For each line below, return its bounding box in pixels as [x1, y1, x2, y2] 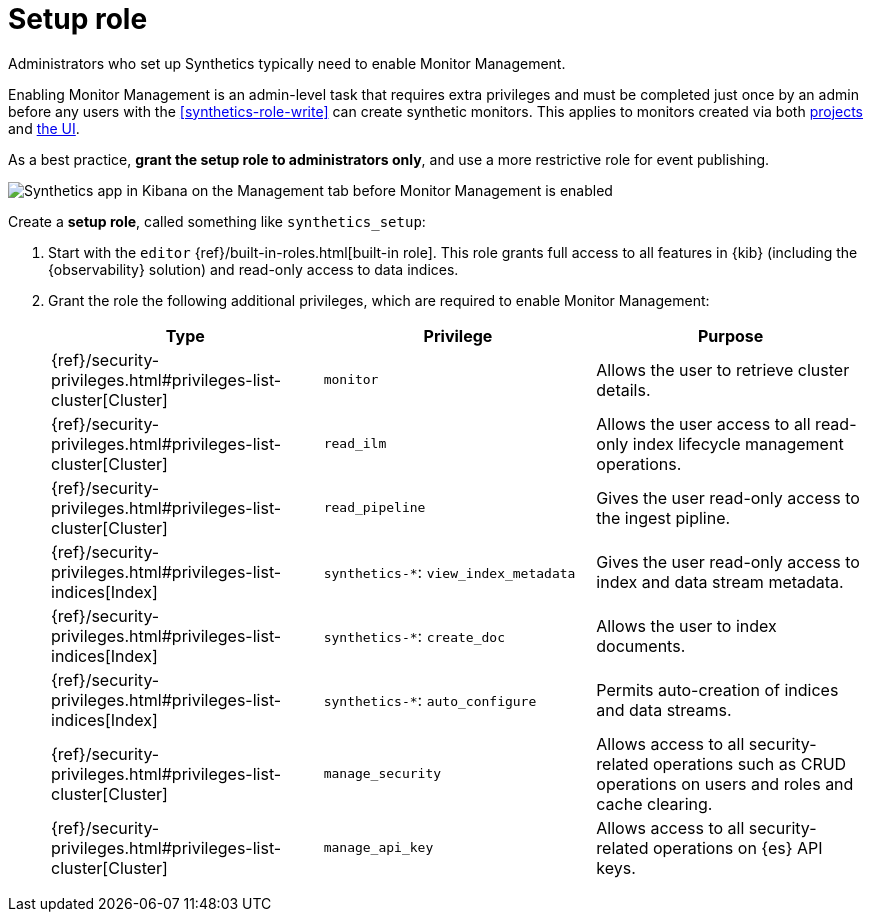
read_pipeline [323, 500, 426, 516]
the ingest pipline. [596, 507, 731, 528]
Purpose [697, 325, 764, 346]
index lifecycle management [632, 433, 844, 454]
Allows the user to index [596, 615, 777, 636]
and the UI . [8, 119, 80, 137]
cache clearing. [596, 793, 713, 814]
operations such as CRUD [652, 753, 847, 774]
